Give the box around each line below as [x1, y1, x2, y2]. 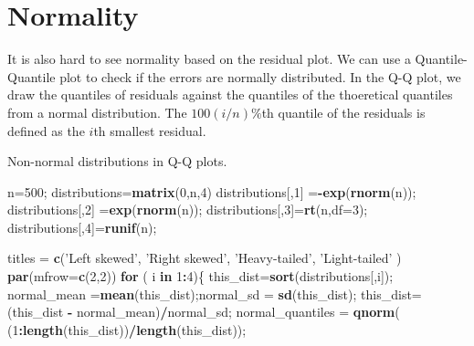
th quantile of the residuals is [261, 102, 426, 121]
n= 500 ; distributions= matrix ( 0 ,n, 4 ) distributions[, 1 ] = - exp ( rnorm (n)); [7, 182, 416, 201]
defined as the [7, 121, 85, 140]
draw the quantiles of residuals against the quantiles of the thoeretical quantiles [7, 85, 453, 104]
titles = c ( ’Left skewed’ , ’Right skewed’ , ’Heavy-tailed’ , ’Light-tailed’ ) [7, 248, 402, 267]
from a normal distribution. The [7, 102, 187, 121]
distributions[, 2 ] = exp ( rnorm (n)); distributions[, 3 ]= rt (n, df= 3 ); [7, 200, 368, 219]
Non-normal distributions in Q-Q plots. [7, 152, 227, 171]
